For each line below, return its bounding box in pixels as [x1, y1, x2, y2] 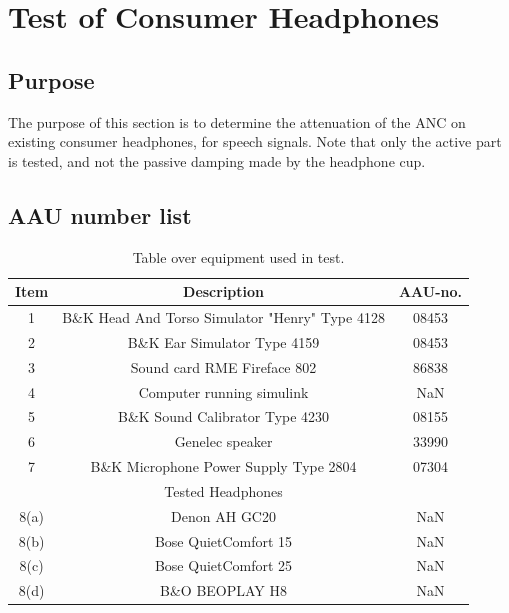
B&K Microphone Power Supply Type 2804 [90, 456, 357, 477]
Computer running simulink [138, 381, 309, 402]
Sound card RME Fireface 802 [130, 356, 317, 377]
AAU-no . [398, 281, 463, 302]
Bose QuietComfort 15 [154, 530, 293, 551]
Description [183, 281, 265, 302]
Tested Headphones [164, 480, 283, 501]
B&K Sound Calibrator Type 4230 [118, 406, 330, 427]
